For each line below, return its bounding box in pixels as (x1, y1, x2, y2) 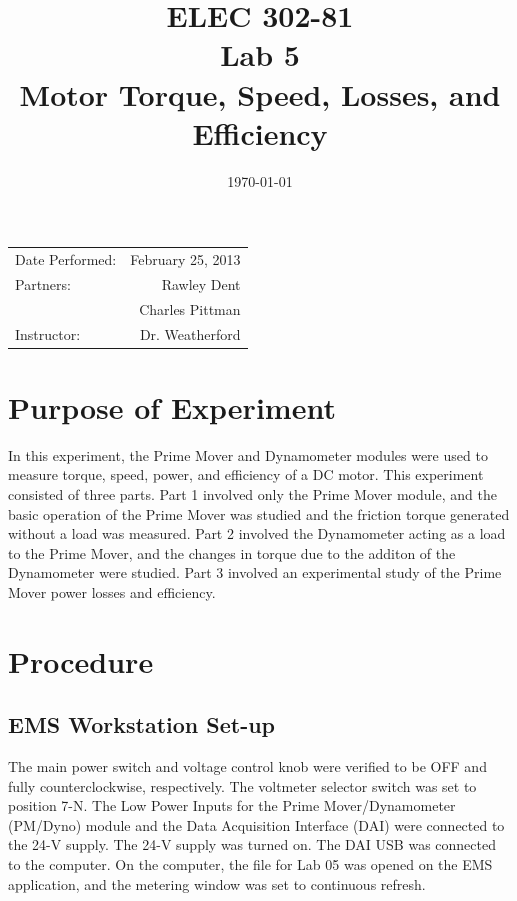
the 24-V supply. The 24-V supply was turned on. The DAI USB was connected (8, 834, 496, 855)
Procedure (8, 640, 154, 681)
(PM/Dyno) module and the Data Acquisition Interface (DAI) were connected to (8, 814, 505, 835)
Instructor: (15, 323, 81, 344)
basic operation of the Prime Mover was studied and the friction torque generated (8, 503, 510, 524)
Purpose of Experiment (8, 386, 336, 427)
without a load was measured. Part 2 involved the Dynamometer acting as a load (8, 523, 506, 544)
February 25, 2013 (130, 249, 241, 270)
